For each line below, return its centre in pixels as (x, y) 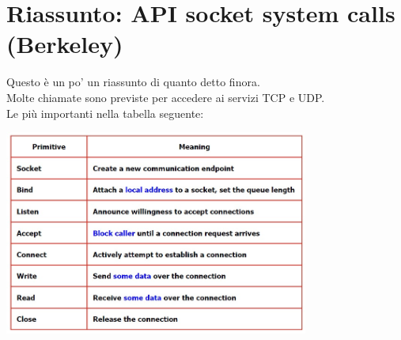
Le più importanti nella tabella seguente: (105, 113)
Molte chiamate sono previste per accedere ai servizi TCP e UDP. (166, 97)
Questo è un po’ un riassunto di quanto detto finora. (133, 82)
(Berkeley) (65, 44)
